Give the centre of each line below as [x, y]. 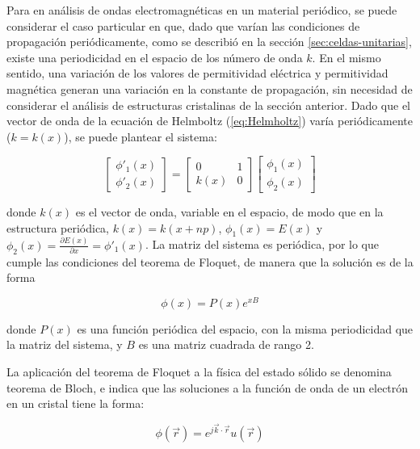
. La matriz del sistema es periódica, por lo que [262, 244]
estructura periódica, [58, 227]
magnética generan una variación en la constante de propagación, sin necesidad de [210, 88]
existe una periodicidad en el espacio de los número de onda [155, 57]
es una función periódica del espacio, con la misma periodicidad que [245, 328]
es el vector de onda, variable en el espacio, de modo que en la [229, 212]
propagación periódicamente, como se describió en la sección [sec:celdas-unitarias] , [209, 42]
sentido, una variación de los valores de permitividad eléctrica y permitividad [197, 73]
